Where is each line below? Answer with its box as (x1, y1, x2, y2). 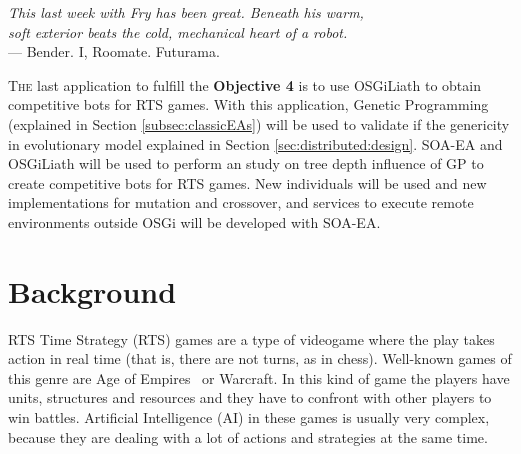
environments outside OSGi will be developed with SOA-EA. (8, 211, 381, 232)
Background (8, 270, 177, 311)
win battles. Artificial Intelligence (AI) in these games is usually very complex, (8, 407, 490, 428)
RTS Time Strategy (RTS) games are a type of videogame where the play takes (8, 328, 495, 349)
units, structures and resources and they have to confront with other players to (8, 387, 492, 408)
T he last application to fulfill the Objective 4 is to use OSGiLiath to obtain (8, 74, 481, 95)
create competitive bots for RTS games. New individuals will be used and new (8, 172, 487, 193)
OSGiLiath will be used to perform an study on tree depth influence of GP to (8, 153, 484, 174)
